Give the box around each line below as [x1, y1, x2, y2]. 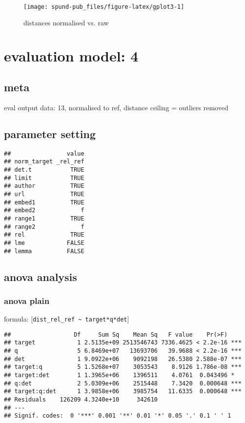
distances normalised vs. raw [23, 17, 109, 27]
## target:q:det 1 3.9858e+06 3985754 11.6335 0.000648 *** [4, 388, 242, 395]
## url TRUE [4, 190, 84, 198]
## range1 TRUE [4, 215, 84, 222]
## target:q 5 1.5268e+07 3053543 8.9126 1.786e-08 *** [4, 363, 242, 371]
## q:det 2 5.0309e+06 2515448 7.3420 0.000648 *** [4, 380, 242, 387]
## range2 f [4, 223, 84, 230]
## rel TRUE [4, 231, 84, 239]
